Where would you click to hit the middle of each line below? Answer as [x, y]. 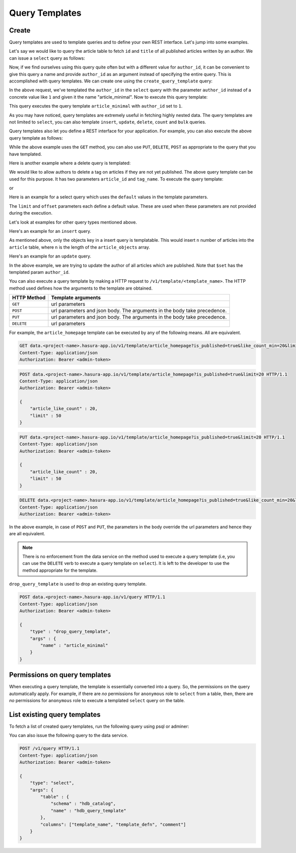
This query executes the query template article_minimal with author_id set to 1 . [96, 106]
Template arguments [76, 297]
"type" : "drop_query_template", [70, 632]
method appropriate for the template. [60, 570]
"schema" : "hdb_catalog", [83, 804]
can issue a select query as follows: [47, 58]
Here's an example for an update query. [50, 256]
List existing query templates [55, 715]
